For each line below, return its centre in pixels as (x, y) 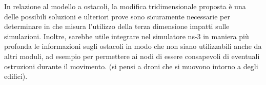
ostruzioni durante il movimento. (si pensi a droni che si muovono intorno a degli (131, 66)
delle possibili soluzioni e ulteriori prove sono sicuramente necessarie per (117, 16)
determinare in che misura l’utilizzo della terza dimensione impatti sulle (117, 26)
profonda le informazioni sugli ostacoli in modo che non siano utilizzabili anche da (133, 46)
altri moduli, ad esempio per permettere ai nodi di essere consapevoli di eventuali (132, 56)
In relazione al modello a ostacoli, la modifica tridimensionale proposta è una (125, 6)
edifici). (16, 76)
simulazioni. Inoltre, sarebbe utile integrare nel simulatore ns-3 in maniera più (127, 36)
